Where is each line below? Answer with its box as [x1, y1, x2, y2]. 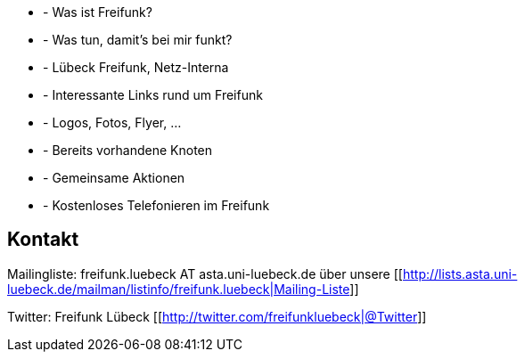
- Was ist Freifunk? [43, 4, 152, 20]
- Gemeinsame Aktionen [43, 170, 185, 185]
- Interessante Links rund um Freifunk [43, 87, 263, 102]
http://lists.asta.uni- [402, 265, 518, 281]
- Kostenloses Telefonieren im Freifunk [43, 198, 270, 213]
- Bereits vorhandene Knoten [43, 143, 213, 158]
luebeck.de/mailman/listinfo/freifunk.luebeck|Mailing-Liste [7, 281, 350, 297]
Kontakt [7, 228, 79, 251]
